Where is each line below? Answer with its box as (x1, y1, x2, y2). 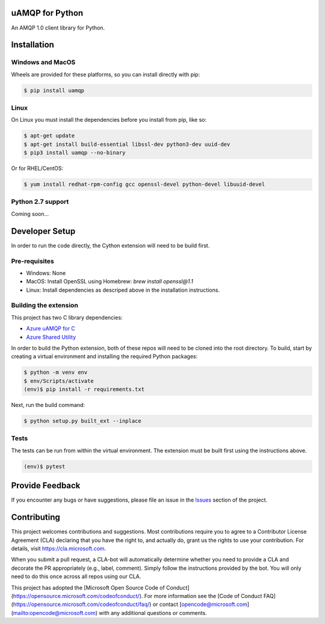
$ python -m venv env (23, 369, 88, 376)
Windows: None (26, 269, 66, 277)
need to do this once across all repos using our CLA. (11, 573, 141, 580)
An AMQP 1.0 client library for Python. (11, 24, 105, 31)
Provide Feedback (11, 481, 81, 491)
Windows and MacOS (11, 58, 76, 66)
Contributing (11, 512, 60, 523)
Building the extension (11, 301, 78, 310)
